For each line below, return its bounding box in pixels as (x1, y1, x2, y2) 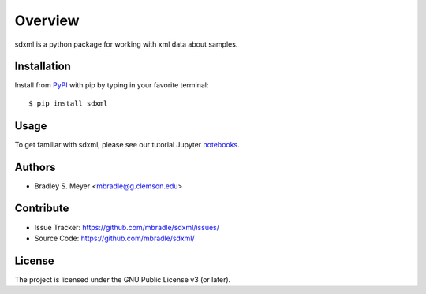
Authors (14, 160, 56, 173)
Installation (14, 60, 71, 73)
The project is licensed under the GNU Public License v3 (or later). (14, 274, 231, 284)
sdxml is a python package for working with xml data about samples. (14, 39, 238, 49)
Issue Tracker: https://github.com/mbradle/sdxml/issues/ (34, 222, 220, 232)
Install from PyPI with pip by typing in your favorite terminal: (14, 80, 209, 90)
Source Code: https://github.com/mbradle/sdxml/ (34, 233, 195, 243)
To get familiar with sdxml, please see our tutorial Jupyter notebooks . (14, 140, 240, 149)
